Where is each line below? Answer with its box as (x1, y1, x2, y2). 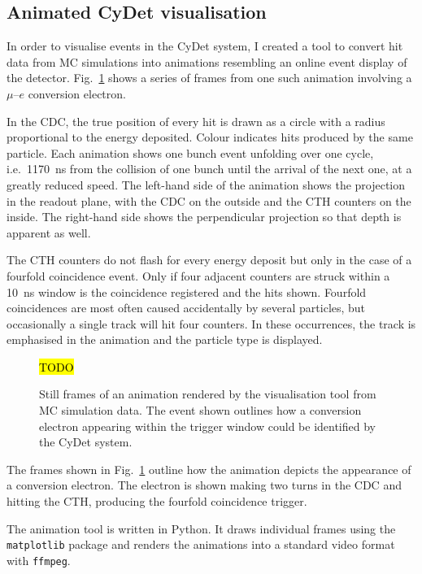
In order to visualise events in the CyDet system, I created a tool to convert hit (7, 37, 403, 54)
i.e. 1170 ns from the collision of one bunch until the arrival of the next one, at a (7, 160, 412, 177)
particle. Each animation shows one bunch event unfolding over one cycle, (7, 144, 374, 161)
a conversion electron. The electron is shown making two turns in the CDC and (7, 476, 402, 494)
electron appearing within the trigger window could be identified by (39, 417, 376, 434)
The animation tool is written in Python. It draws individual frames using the (7, 520, 396, 537)
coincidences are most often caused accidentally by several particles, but (7, 299, 366, 316)
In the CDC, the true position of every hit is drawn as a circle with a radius (7, 112, 385, 129)
